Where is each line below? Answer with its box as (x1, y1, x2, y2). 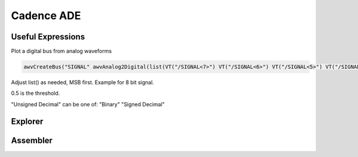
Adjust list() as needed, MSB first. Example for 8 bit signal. (11, 79, 155, 86)
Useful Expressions (11, 32, 85, 42)
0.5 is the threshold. (11, 90, 60, 97)
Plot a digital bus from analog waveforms (11, 48, 112, 55)
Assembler (11, 135, 53, 146)
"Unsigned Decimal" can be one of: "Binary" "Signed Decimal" (11, 100, 165, 107)
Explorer (11, 116, 44, 127)
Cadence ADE (11, 9, 81, 22)
